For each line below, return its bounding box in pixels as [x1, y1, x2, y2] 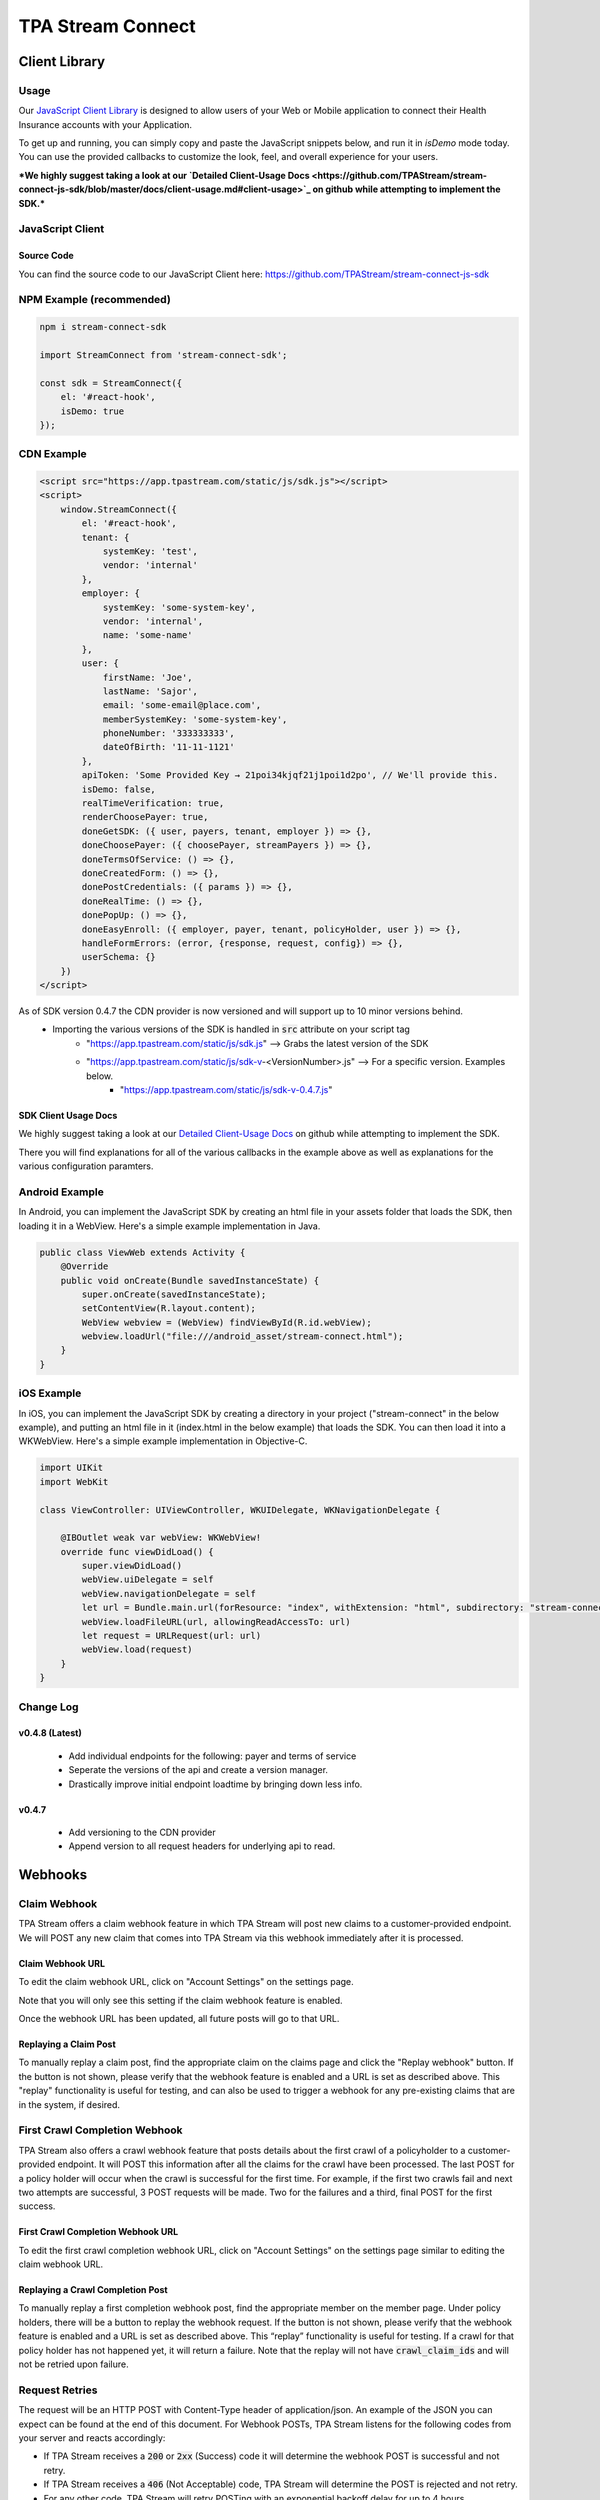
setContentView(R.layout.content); [81, 1303, 257, 1314]
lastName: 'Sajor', [102, 685, 199, 697]
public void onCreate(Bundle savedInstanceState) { [60, 1275, 320, 1286]
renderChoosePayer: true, [81, 811, 209, 823]
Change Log [18, 1700, 79, 1714]
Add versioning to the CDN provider [68, 1826, 216, 1838]
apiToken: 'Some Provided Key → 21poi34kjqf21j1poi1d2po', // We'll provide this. [81, 770, 499, 781]
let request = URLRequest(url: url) [81, 1630, 262, 1642]
